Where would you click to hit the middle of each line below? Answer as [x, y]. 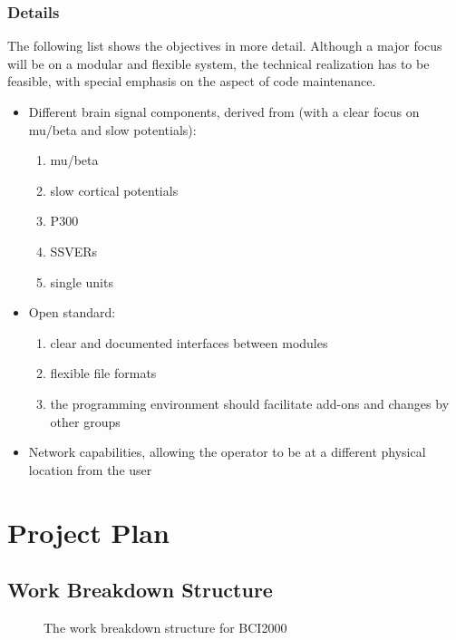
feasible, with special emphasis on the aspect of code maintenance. [192, 81]
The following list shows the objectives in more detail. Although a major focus [225, 46]
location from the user [90, 469]
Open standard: [72, 312]
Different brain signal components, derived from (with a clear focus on [224, 112]
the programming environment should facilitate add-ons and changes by [250, 403]
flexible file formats [103, 373]
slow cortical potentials [114, 190]
